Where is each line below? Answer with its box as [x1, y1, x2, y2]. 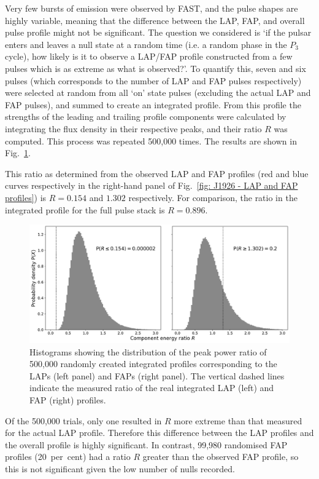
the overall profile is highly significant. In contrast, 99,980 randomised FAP [5, 438, 288, 451]
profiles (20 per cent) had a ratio [5, 450, 131, 463]
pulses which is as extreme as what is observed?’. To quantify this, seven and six [5, 61, 306, 74]
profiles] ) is [5, 191, 47, 204]
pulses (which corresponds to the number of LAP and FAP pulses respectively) [5, 74, 302, 87]
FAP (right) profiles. [29, 394, 106, 406]
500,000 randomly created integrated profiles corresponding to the [29, 357, 277, 370]
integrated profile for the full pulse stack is [5, 203, 165, 216]
